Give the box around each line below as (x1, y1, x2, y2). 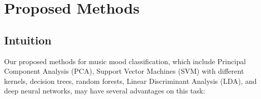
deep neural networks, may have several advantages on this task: (4, 85, 205, 96)
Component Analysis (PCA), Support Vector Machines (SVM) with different (4, 66, 244, 76)
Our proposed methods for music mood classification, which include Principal (4, 56, 246, 66)
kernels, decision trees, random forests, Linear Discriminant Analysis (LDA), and (4, 75, 257, 86)
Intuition (4, 32, 51, 47)
